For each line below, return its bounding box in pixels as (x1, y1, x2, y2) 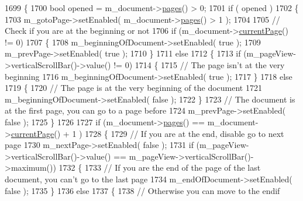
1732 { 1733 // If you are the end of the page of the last (58, 161, 261, 174)
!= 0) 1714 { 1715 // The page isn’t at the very (113, 58, 285, 70)
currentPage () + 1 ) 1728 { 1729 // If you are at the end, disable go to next (11, 127, 284, 139)
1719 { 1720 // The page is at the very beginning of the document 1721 (5, 82, 262, 94)
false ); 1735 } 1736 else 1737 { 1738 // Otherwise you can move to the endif (5, 184, 280, 196)
